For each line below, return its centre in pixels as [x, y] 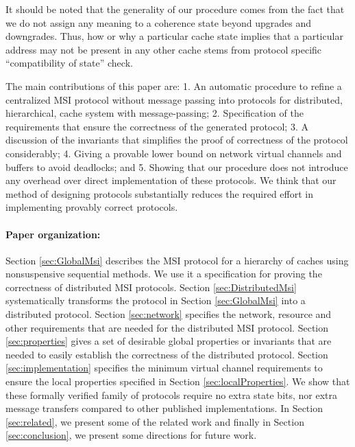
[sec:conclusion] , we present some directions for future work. [131, 435]
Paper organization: [53, 234]
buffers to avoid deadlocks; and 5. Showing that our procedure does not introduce [177, 167]
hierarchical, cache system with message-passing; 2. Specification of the [155, 113]
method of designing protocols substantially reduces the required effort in [159, 193]
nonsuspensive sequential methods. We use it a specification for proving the [164, 274]
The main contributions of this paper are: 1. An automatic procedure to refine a [174, 85]
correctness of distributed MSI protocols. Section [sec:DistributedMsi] [151, 287]
